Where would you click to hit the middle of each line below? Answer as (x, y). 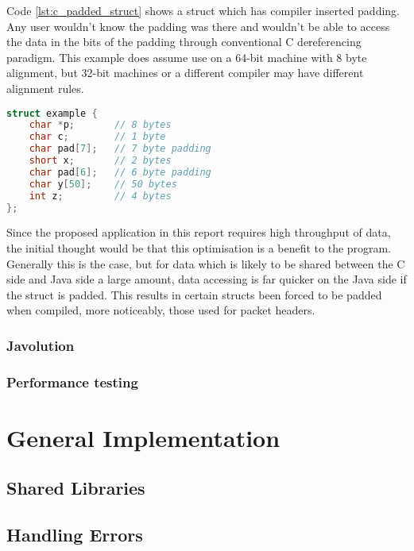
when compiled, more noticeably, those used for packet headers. (161, 310)
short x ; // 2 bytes (100, 161)
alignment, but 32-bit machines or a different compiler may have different (185, 73)
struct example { (52, 113)
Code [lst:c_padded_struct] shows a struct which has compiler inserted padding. (203, 10)
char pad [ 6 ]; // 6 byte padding (120, 172)
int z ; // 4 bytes (100, 196)
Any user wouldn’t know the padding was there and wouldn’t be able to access (198, 26)
